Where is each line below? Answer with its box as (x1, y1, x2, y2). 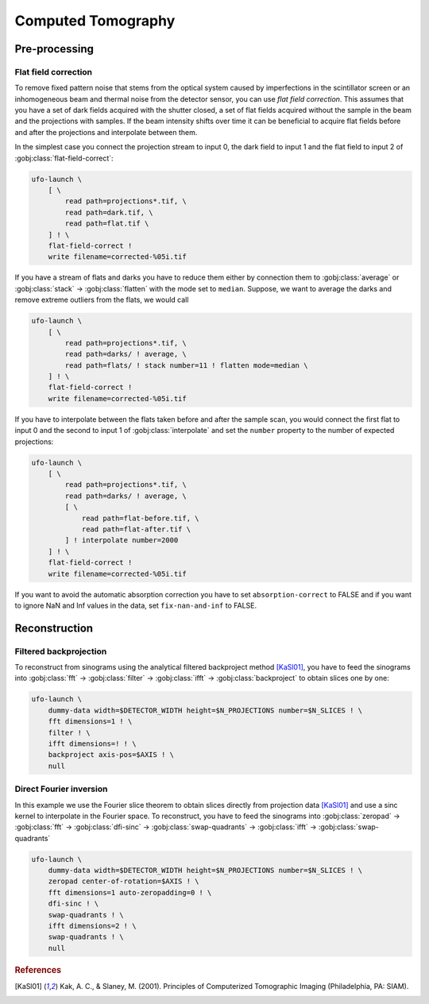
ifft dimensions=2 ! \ (48, 921, 137, 930)
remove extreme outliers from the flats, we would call (14, 295, 189, 305)
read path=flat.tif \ (64, 219, 149, 228)
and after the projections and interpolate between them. (14, 127, 198, 137)
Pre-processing (14, 42, 95, 56)
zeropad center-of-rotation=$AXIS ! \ (48, 877, 199, 886)
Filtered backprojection (14, 646, 107, 657)
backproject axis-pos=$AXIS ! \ (48, 751, 175, 759)
